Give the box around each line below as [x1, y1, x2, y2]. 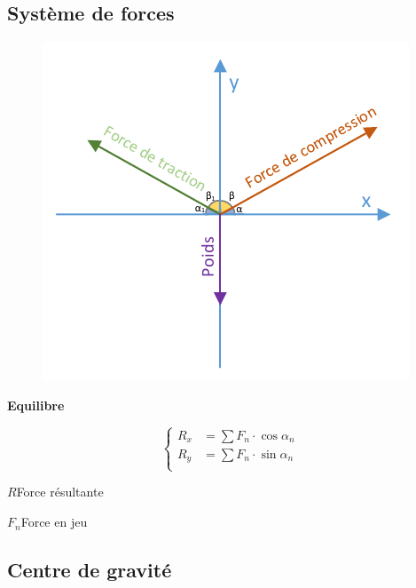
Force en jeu [20, 513, 88, 531]
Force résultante [16, 482, 104, 501]
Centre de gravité [7, 556, 172, 584]
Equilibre [7, 395, 65, 414]
